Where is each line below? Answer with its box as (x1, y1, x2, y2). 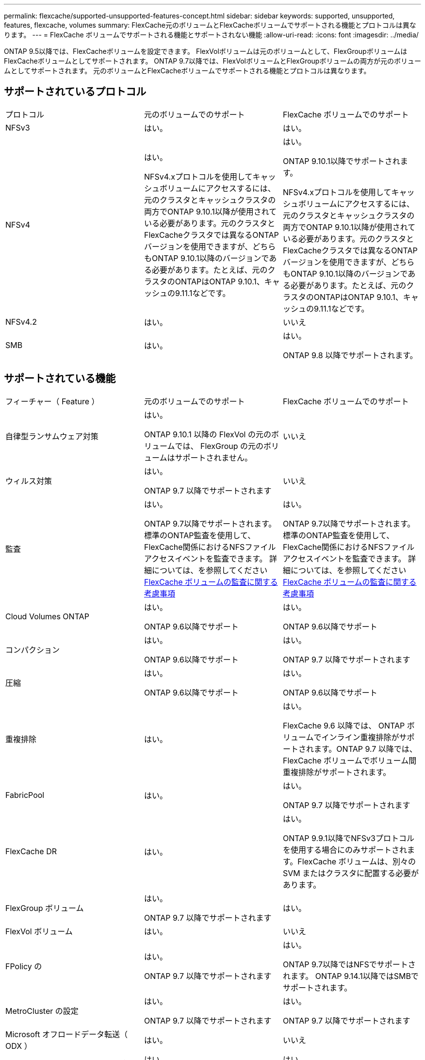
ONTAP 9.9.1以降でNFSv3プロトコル (282, 833, 414, 843)
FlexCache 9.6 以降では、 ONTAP (282, 720, 405, 730)
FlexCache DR (5, 846, 57, 856)
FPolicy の (5, 961, 42, 971)
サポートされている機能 (4, 372, 116, 385)
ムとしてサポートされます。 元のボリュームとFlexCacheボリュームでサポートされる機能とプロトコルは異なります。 (4, 66, 371, 75)
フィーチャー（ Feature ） (5, 396, 99, 406)
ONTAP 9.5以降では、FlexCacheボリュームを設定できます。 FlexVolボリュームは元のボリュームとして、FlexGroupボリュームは (4, 47, 408, 55)
